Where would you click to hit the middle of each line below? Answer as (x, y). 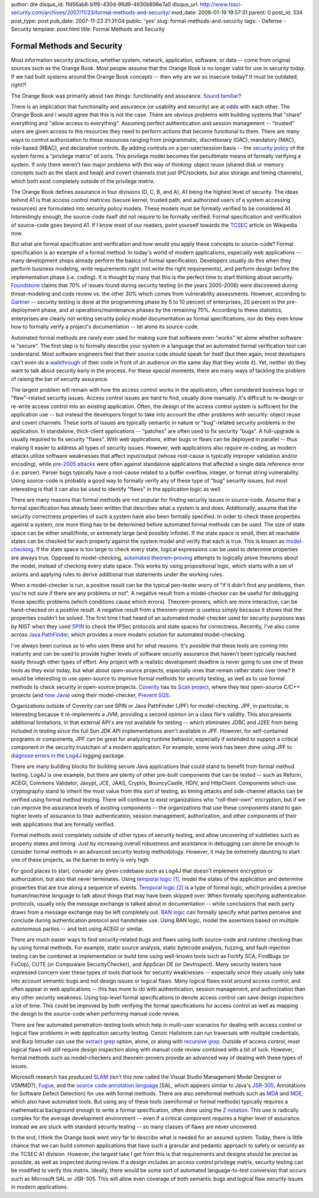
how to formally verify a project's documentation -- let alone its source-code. (105, 327)
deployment (25, 310)
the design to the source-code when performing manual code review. (95, 1014)
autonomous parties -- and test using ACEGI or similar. (77, 929)
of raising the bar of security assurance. (60, 379)
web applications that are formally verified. (63, 824)
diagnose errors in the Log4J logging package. (68, 756)
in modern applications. (40, 1187)
